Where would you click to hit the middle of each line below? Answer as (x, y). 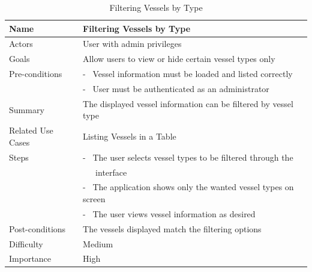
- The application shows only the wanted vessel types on (188, 187)
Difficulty (26, 243)
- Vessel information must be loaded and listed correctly (188, 74)
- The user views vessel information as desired (169, 213)
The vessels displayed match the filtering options (172, 228)
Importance (30, 258)
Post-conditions (37, 228)
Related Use (31, 130)
